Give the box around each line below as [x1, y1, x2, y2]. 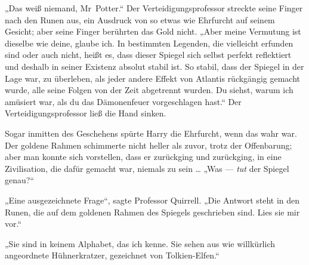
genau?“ [5, 174, 34, 186]
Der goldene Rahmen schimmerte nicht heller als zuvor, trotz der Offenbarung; [5, 138, 292, 151]
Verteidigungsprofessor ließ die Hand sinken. [5, 107, 166, 119]
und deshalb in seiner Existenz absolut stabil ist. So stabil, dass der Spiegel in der [5, 60, 304, 72]
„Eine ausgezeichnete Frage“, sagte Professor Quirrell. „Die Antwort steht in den [5, 193, 300, 206]
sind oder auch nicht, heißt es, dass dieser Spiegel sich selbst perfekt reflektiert [5, 48, 292, 61]
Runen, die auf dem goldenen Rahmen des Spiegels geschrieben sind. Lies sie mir [5, 205, 300, 218]
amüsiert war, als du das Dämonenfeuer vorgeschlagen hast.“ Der [5, 95, 242, 107]
